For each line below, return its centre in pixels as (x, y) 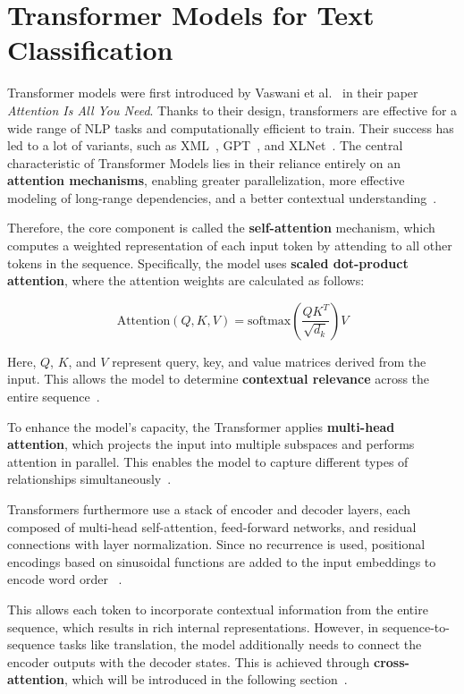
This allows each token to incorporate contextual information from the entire (218, 609)
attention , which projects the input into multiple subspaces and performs (211, 444)
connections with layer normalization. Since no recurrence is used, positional (216, 544)
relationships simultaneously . (89, 479)
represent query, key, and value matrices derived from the (269, 361)
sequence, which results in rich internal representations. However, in (193, 626)
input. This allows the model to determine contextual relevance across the (219, 379)
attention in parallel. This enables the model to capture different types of (208, 461)
